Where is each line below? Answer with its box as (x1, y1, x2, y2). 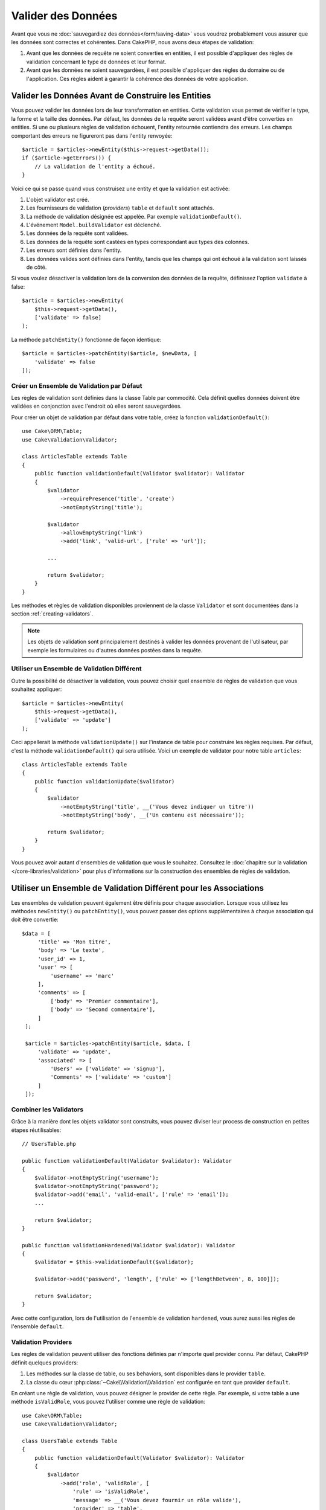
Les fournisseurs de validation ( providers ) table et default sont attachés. (26, 204, 214, 211)
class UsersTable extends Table (22, 1438, 118, 1444)
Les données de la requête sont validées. (26, 230, 129, 237)
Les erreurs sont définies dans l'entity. (26, 246, 122, 254)
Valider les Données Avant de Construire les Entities (11, 91, 211, 101)
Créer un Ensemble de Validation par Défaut (11, 381, 142, 390)
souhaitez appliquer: (11, 686, 62, 693)
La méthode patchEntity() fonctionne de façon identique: (11, 336, 162, 343)
